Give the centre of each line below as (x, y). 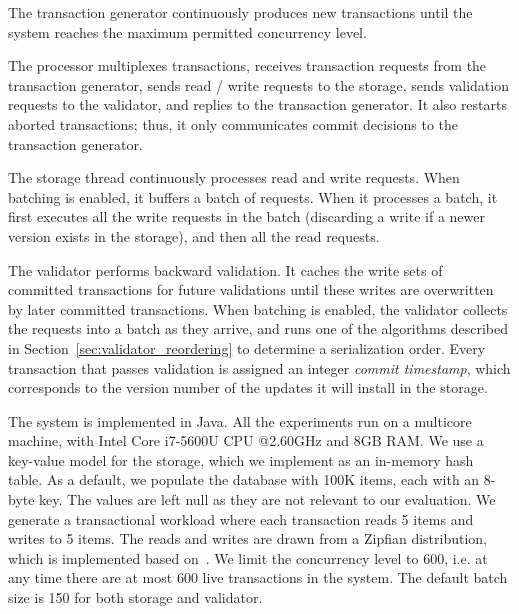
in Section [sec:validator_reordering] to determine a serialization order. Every (247, 347)
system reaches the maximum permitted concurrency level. (187, 31)
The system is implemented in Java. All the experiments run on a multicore (240, 420)
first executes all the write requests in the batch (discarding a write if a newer (246, 216)
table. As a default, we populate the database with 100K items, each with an (244, 479)
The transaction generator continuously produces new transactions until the (240, 12)
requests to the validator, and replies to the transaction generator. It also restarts (257, 104)
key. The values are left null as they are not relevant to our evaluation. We (267, 499)
